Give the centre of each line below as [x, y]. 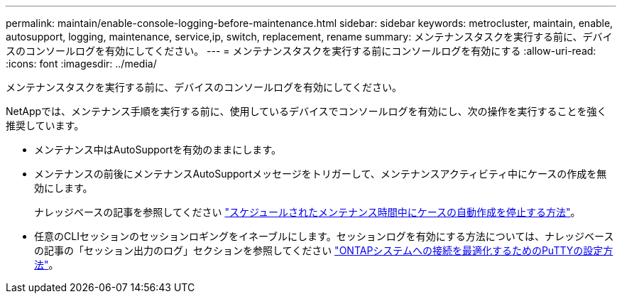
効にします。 [64, 188]
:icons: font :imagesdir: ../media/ [81, 64]
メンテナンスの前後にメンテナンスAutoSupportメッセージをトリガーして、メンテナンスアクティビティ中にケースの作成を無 [321, 174]
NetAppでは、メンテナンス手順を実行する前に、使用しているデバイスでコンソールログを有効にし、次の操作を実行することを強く [306, 111]
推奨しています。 [45, 125]
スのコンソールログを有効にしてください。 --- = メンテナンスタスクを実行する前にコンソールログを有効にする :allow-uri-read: [301, 51]
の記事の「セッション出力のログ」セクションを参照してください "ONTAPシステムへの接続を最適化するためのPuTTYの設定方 [324, 250]
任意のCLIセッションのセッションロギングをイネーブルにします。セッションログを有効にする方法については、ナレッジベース [324, 236]
